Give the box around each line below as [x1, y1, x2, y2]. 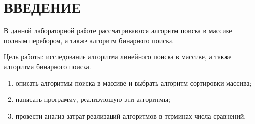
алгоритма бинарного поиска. [4, 61, 91, 71]
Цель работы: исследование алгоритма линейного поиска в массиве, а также [4, 51, 232, 62]
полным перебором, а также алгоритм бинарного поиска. [4, 35, 174, 45]
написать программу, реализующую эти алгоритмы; [15, 94, 170, 104]
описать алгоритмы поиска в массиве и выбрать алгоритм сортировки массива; [15, 77, 252, 88]
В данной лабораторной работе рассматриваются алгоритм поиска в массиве [4, 25, 232, 36]
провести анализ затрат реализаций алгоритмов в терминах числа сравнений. [15, 110, 246, 121]
